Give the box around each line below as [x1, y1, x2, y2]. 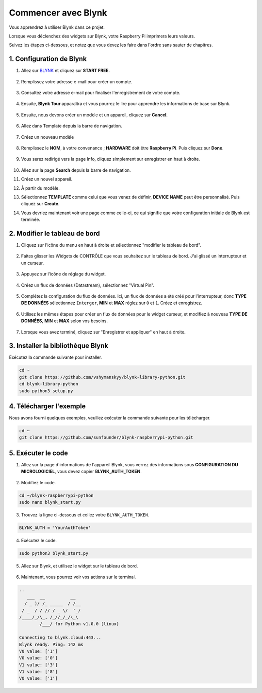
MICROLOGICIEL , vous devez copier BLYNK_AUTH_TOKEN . [21, 469, 142, 474]
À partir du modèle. [21, 185, 60, 191]
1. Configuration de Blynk [9, 55, 87, 63]
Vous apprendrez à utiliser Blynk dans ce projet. [9, 24, 105, 30]
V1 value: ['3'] [19, 662, 58, 668]
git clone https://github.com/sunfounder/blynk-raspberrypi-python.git [19, 435, 194, 440]
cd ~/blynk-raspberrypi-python [19, 492, 94, 498]
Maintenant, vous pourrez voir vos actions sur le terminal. [21, 574, 136, 580]
